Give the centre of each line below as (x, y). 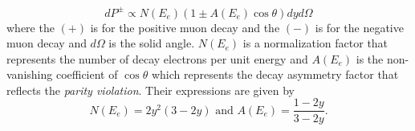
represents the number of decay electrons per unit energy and (157, 58)
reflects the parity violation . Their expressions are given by (151, 90)
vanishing (30, 74)
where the (31, 27)
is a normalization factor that (315, 43)
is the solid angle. (152, 43)
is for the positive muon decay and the (185, 27)
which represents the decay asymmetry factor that (275, 74)
